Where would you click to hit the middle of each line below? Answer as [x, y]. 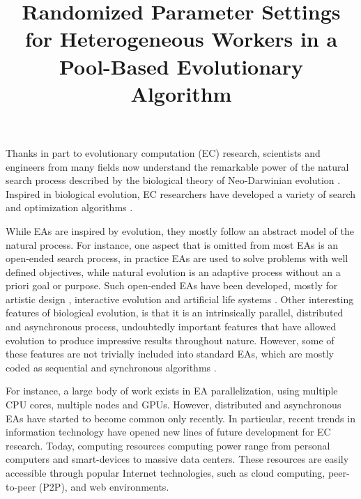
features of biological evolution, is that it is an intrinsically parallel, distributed [175, 313]
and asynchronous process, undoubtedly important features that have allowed [171, 327]
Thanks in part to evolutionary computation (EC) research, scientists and [163, 152]
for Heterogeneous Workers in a [181, 39]
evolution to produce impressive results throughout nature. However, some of [170, 340]
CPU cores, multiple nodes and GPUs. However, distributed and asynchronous [174, 405]
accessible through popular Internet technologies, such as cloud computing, [166, 473]
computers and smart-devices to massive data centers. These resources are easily [177, 459]
